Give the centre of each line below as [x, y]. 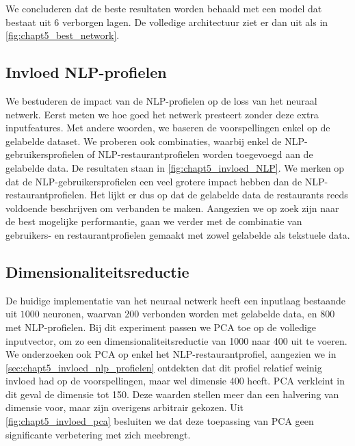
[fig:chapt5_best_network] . [63, 35]
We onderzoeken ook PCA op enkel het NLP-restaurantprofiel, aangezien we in [171, 354]
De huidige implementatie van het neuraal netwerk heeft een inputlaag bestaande [175, 300]
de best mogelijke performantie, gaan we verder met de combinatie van [154, 221]
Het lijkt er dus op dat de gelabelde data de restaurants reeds [219, 195]
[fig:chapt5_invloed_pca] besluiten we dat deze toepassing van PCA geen [160, 421]
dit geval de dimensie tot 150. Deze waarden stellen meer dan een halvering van [172, 394]
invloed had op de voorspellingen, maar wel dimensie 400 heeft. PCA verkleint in [175, 381]
